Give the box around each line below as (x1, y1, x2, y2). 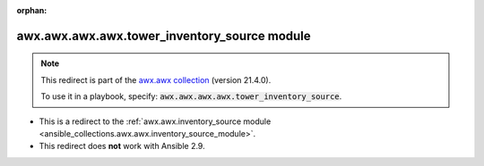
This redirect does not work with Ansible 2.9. (39, 141, 205, 152)
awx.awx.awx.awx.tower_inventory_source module (16, 28, 311, 44)
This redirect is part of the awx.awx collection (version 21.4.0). (40, 74, 272, 85)
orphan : (16, 5, 48, 15)
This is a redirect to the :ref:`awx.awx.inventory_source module (39, 116, 272, 127)
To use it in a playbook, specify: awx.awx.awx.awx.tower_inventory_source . (40, 91, 342, 102)
